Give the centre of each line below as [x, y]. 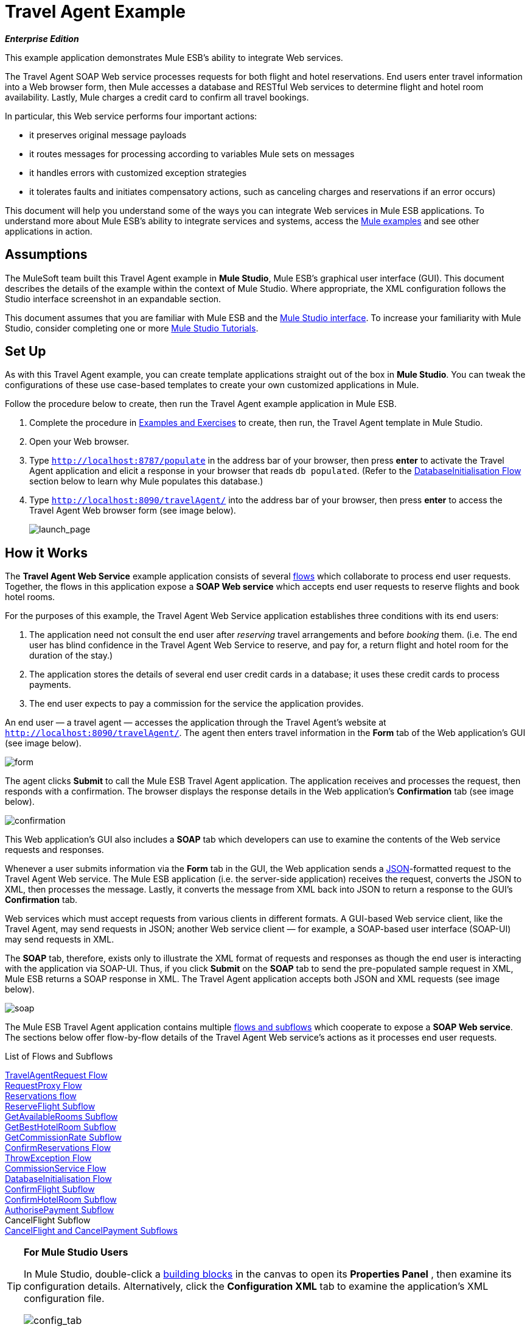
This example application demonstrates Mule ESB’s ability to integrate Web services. [174, 57]
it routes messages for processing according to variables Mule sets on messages [192, 154]
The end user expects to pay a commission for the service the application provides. [197, 704]
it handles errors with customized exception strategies [138, 172]
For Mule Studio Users [76, 1252]
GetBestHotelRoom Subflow [61, 1127]
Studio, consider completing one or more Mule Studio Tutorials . [132, 328]
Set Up [26, 352]
